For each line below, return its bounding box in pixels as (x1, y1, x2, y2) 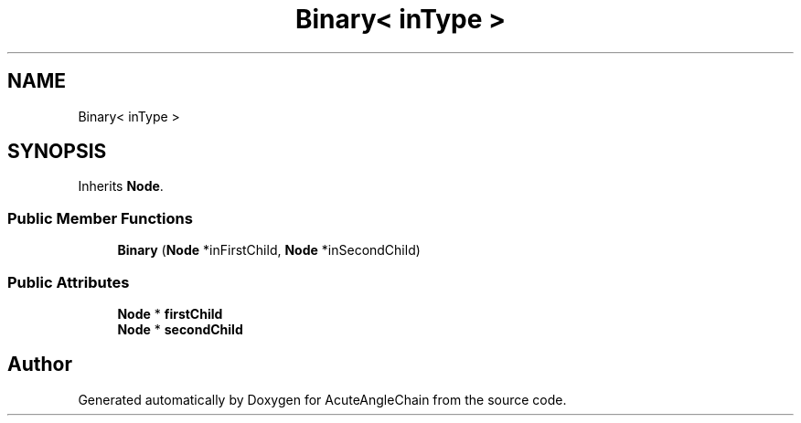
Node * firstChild (117, 305, 223, 322)
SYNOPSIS (7, 140, 107, 164)
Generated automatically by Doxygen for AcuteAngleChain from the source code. (78, 391, 567, 407)
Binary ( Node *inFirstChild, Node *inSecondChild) (117, 242, 421, 259)
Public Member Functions (7, 208, 193, 227)
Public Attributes (7, 272, 130, 291)
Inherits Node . (78, 178, 164, 195)
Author (7, 353, 72, 376)
